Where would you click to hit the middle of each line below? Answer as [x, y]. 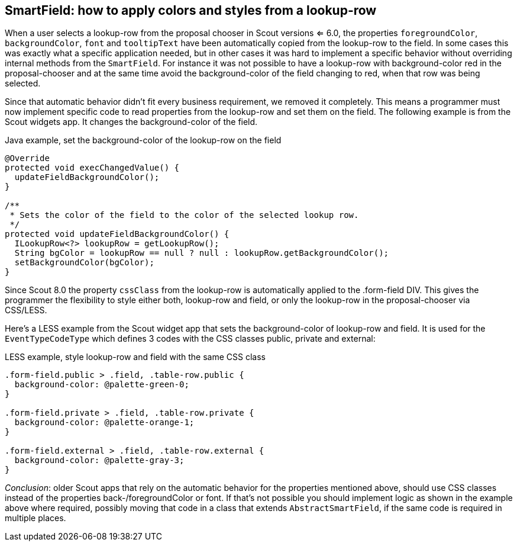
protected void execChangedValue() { [92, 168]
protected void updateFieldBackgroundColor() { [117, 234]
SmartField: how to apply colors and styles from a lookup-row [191, 10]
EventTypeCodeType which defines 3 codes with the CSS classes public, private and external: [190, 339]
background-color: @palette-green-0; [102, 385]
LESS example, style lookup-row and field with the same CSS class [135, 357]
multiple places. [35, 518]
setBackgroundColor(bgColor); [84, 263]
